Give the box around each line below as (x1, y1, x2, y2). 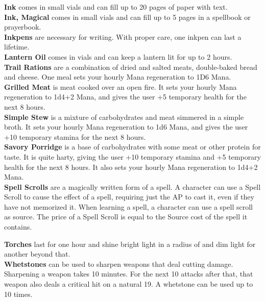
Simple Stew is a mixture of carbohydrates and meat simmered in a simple (4, 111, 244, 122)
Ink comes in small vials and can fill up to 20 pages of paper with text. (4, 2, 228, 12)
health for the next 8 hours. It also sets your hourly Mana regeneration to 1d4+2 (4, 161, 258, 172)
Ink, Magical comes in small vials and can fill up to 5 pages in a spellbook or (4, 11, 251, 22)
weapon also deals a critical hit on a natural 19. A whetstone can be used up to (4, 279, 253, 289)
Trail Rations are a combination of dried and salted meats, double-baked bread (4, 61, 257, 72)
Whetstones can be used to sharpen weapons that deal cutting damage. (4, 258, 233, 269)
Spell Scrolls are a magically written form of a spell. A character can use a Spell (4, 181, 261, 192)
